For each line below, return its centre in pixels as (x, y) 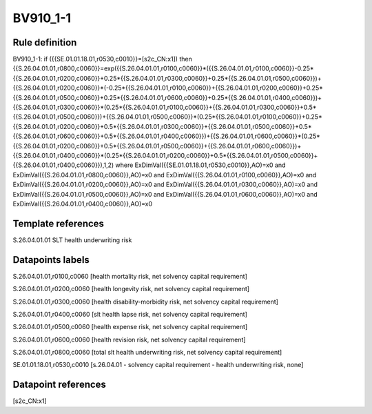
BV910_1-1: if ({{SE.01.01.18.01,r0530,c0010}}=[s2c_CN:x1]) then (102, 59)
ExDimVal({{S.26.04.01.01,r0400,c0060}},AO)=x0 (83, 204)
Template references (59, 223)
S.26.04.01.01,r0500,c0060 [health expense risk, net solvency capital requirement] (130, 327)
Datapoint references (60, 385)
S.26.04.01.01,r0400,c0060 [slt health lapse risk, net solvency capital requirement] (130, 314)
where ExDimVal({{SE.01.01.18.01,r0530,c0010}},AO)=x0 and (200, 165)
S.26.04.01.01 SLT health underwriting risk (72, 240)
